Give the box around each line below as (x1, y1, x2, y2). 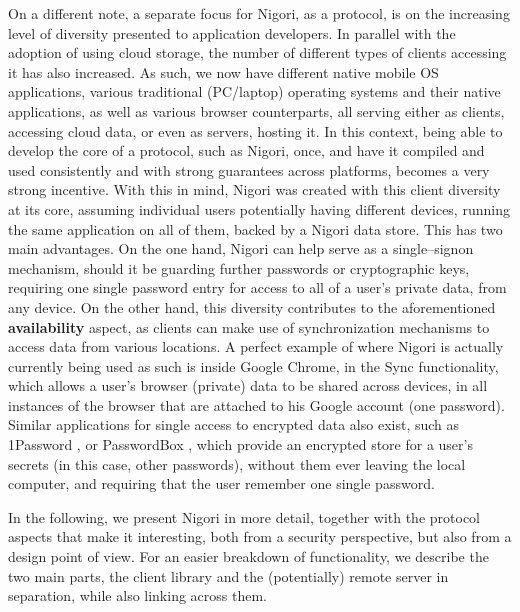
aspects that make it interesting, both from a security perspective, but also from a (8, 526, 512, 547)
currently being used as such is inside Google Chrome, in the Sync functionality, (8, 355, 499, 376)
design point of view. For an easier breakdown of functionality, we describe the (8, 546, 489, 567)
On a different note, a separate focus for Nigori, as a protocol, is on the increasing (8, 3, 510, 23)
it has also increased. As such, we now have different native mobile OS (8, 61, 439, 82)
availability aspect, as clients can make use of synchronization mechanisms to (8, 316, 490, 337)
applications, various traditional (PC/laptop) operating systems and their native (8, 81, 501, 102)
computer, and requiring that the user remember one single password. (8, 473, 435, 494)
